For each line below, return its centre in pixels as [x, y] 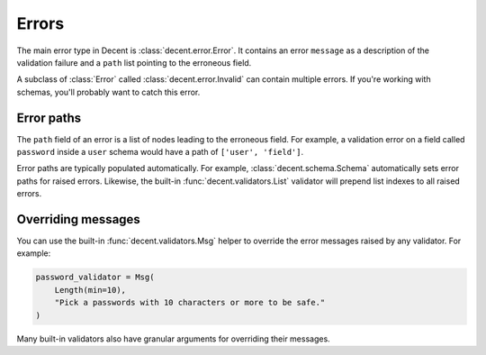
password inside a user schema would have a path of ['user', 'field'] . [160, 152]
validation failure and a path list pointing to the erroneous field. [134, 62]
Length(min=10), [90, 290]
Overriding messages [79, 219]
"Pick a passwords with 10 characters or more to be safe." [190, 303]
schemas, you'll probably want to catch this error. [108, 92]
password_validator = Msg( [95, 278]
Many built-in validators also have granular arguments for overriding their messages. [173, 339]
